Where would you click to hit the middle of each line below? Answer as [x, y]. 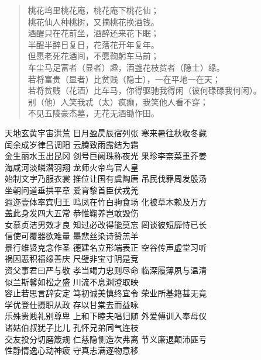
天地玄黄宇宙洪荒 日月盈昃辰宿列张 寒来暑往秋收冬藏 [106, 132]
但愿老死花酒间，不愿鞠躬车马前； [93, 56]
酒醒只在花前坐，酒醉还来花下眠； [93, 33]
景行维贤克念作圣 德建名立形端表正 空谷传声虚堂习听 [106, 247]
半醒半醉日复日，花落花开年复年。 [93, 44]
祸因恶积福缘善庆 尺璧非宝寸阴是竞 [72, 259]
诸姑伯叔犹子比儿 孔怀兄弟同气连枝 [72, 328]
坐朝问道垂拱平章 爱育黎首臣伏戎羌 [72, 190]
